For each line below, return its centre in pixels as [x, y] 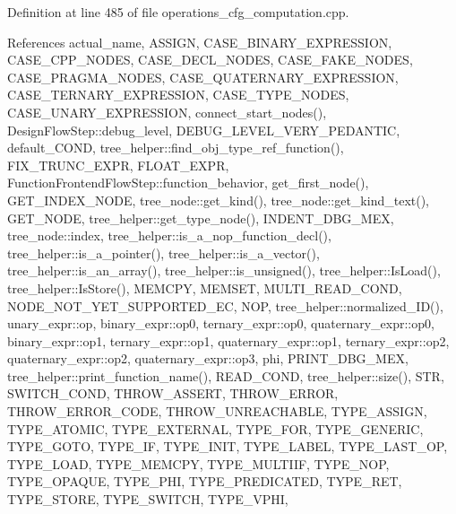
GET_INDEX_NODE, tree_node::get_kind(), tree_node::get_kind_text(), [219, 200]
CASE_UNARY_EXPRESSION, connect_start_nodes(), [167, 112]
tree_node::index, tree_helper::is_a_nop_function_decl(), [169, 235]
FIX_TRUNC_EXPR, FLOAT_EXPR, [118, 165]
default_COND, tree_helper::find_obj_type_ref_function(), [176, 148]
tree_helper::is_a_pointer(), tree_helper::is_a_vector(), [163, 253]
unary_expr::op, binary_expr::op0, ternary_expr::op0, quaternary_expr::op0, [221, 323]
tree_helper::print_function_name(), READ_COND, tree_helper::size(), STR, [226, 375]
